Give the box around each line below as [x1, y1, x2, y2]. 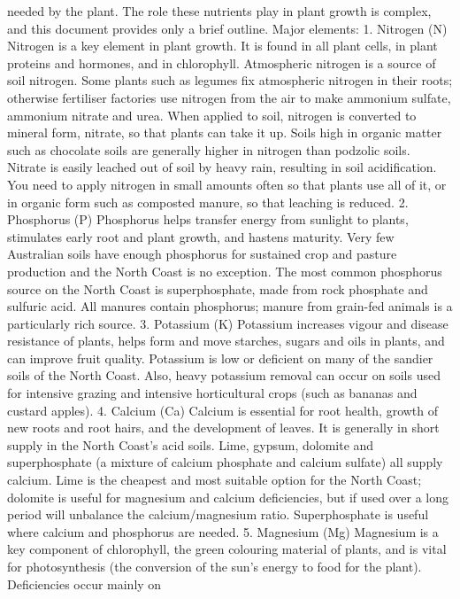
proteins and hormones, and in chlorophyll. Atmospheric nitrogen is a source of [7, 53, 436, 72]
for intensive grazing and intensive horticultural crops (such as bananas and [7, 384, 418, 402]
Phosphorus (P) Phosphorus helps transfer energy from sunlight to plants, [7, 210, 409, 229]
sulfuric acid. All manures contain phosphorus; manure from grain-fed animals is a [7, 297, 453, 315]
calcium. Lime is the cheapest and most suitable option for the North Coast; [7, 471, 422, 489]
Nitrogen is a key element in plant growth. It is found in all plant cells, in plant [7, 36, 438, 55]
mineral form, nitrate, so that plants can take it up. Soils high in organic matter [7, 123, 442, 142]
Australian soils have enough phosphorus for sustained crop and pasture [7, 245, 397, 263]
